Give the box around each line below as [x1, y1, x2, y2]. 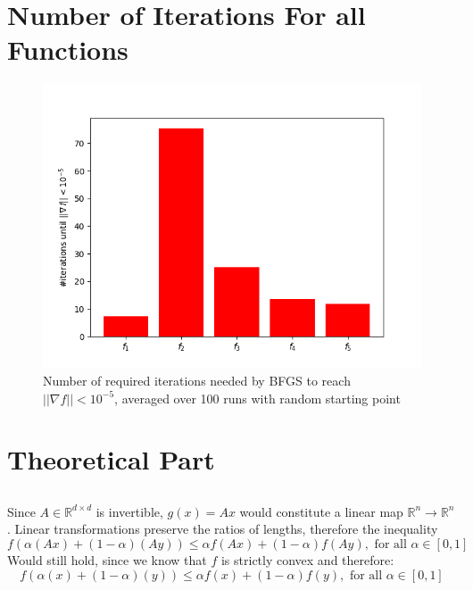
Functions [7, 31, 129, 68]
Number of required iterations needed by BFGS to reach [43, 370, 351, 389]
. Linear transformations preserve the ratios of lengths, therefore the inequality [7, 519, 438, 538]
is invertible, [95, 502, 163, 520]
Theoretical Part [7, 441, 215, 478]
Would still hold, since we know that [7, 551, 207, 569]
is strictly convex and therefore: [220, 551, 394, 569]
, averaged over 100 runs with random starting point [114, 388, 401, 407]
